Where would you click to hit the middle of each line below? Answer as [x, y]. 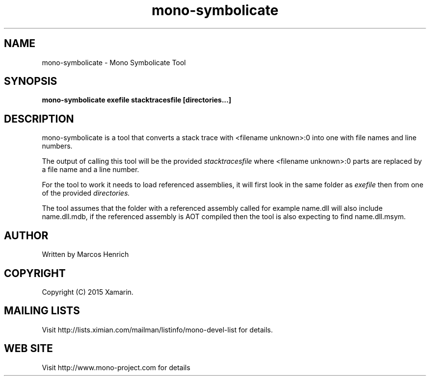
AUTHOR [26, 235]
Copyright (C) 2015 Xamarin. [88, 292]
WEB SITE [28, 349]
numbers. [57, 146]
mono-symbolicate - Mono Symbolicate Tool [114, 62]
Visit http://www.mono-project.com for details [116, 367]
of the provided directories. [86, 193]
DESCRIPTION [39, 119]
